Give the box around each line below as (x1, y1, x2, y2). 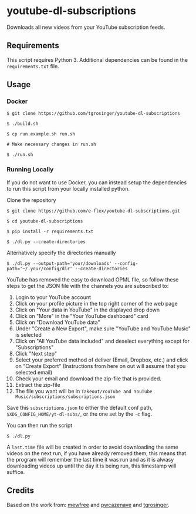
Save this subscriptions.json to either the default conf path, (6, 404, 153, 411)
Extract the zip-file (15, 381, 60, 388)
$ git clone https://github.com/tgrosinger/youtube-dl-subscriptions (6, 111, 181, 117)
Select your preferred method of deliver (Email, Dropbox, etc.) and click (15, 356, 188, 363)
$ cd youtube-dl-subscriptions (6, 218, 83, 224)
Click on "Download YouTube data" (15, 319, 100, 326)
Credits (6, 486, 35, 496)
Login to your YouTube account (15, 293, 92, 301)
